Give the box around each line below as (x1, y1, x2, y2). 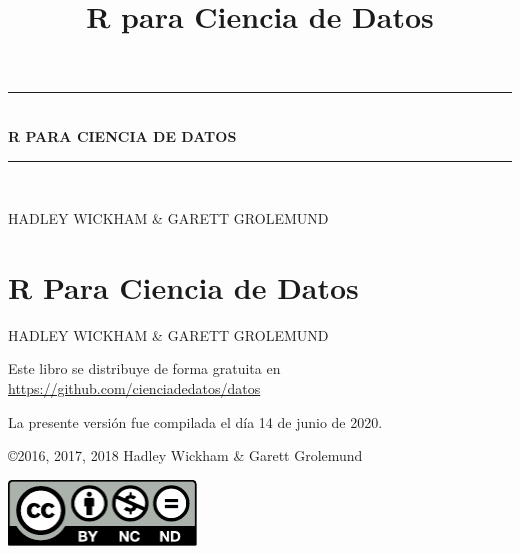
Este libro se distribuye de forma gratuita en (8, 358, 281, 379)
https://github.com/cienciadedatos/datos (8, 378, 261, 399)
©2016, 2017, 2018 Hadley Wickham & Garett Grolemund (8, 445, 363, 466)
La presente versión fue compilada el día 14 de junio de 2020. (8, 411, 383, 432)
